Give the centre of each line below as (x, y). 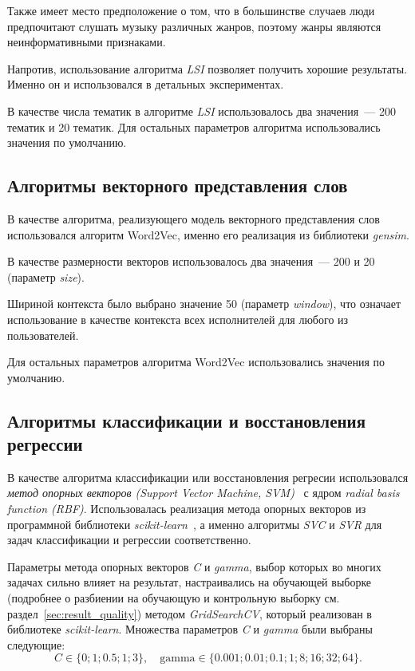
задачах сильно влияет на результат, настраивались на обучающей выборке (190, 582)
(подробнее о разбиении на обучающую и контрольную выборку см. (174, 598)
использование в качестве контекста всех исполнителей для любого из (178, 319)
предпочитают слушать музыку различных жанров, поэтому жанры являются (194, 26)
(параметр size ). (46, 276)
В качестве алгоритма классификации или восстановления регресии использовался (208, 477)
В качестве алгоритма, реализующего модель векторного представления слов (194, 218)
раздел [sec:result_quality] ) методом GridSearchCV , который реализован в (190, 613)
